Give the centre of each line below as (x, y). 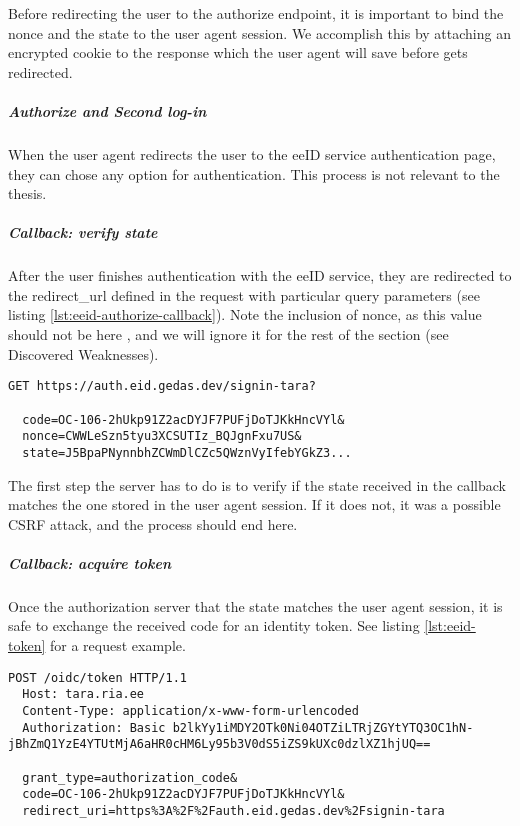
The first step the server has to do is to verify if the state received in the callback (257, 484)
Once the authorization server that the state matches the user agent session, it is (255, 605)
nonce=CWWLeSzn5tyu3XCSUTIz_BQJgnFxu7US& (162, 436)
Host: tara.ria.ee (83, 694)
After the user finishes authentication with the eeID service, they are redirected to (260, 275)
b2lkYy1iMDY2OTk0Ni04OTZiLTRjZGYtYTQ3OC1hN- (323, 727)
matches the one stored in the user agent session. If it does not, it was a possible (254, 504)
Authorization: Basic (94, 727)
